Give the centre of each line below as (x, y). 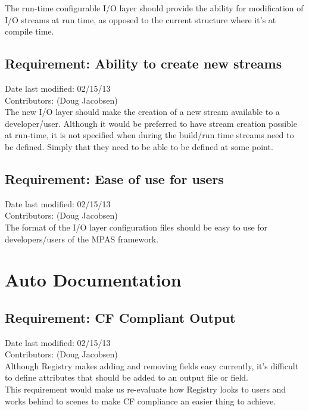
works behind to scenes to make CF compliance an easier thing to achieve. (141, 401)
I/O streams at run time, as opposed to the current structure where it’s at (141, 19)
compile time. (29, 31)
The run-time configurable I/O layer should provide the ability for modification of (154, 8)
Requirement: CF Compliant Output (120, 317)
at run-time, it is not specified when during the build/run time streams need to (149, 135)
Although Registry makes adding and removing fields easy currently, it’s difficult (152, 365)
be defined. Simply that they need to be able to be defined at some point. (139, 146)
